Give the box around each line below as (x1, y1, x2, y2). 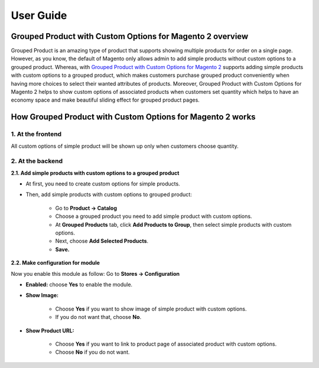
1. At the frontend (11, 130, 62, 138)
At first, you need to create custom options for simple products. (25, 180, 180, 187)
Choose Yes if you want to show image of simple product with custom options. (55, 305, 247, 312)
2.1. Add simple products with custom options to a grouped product (11, 169, 180, 177)
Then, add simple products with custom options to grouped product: (25, 191, 192, 198)
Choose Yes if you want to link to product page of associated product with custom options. (55, 340, 277, 347)
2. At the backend (11, 157, 63, 165)
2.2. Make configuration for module (11, 259, 100, 266)
